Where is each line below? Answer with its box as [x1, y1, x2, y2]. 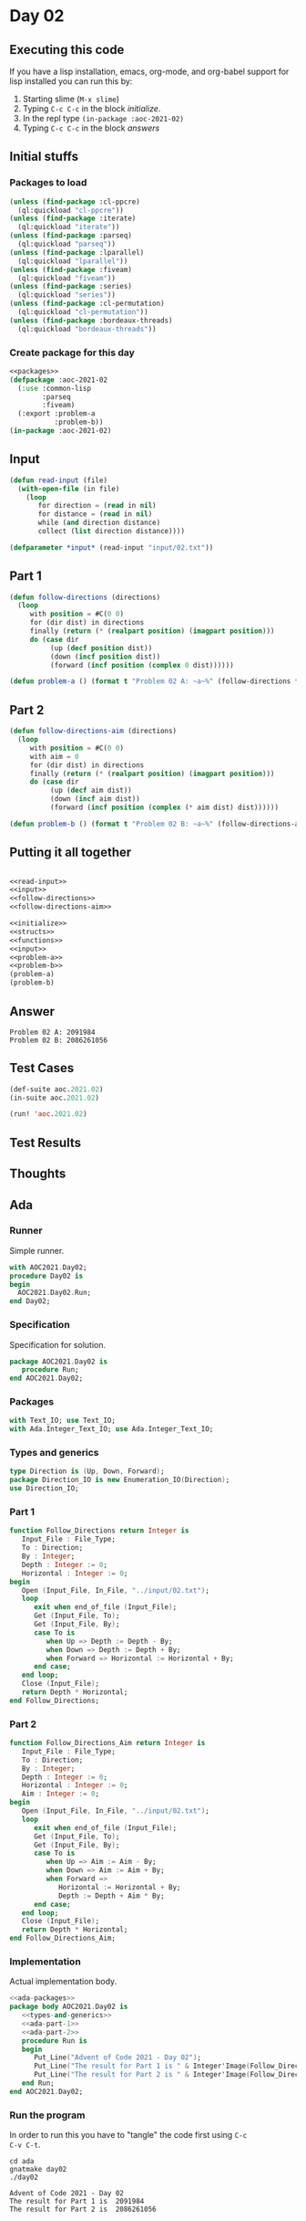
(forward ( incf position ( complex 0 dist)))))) [49, 660, 234, 669]
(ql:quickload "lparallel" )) [17, 257, 128, 266]
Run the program [9, 2109, 86, 2121]
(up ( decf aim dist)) [49, 786, 132, 795]
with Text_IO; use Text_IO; [9, 1416, 117, 1426]
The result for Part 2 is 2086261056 [9, 2205, 157, 2215]
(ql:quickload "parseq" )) [17, 239, 117, 249]
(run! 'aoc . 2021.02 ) [9, 1110, 88, 1119]
